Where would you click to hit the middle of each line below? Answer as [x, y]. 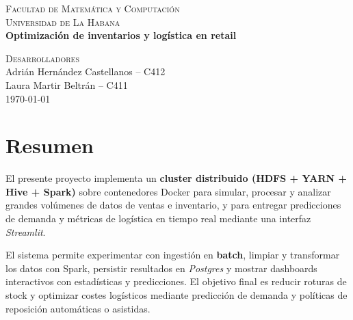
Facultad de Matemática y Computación [93, 8]
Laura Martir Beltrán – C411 [67, 84]
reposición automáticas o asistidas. [78, 308]
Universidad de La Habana [63, 22]
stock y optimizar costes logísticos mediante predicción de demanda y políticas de [176, 295]
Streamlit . [26, 231]
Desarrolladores [42, 58]
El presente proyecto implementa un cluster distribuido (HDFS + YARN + [176, 178]
